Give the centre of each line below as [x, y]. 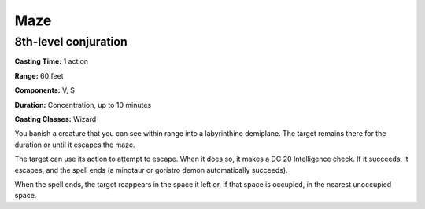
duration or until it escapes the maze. [75, 145]
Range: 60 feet [39, 75]
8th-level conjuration [71, 42]
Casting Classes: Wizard [55, 119]
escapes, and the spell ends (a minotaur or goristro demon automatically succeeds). [151, 170]
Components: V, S [44, 90]
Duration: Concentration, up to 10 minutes [83, 104]
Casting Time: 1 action [52, 61]
